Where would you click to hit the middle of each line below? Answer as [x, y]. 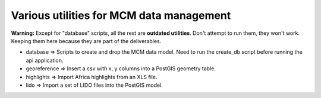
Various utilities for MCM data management [121, 15]
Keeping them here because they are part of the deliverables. [86, 41]
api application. [45, 60]
